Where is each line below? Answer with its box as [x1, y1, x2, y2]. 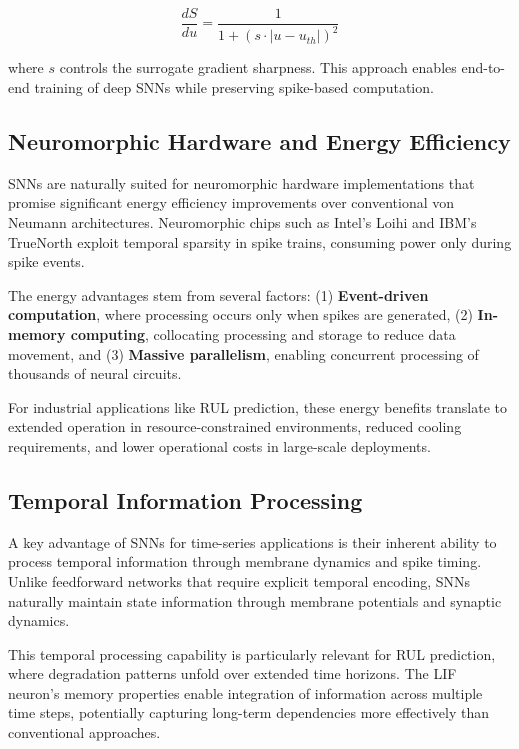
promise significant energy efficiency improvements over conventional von [8, 192, 455, 213]
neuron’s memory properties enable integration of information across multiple [8, 682, 483, 703]
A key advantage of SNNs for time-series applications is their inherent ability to [8, 531, 497, 552]
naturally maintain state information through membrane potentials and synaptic [8, 590, 502, 611]
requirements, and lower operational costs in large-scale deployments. [8, 435, 431, 456]
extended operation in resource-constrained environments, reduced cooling [8, 416, 462, 437]
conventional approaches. [8, 722, 161, 743]
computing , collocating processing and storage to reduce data [70, 323, 456, 344]
